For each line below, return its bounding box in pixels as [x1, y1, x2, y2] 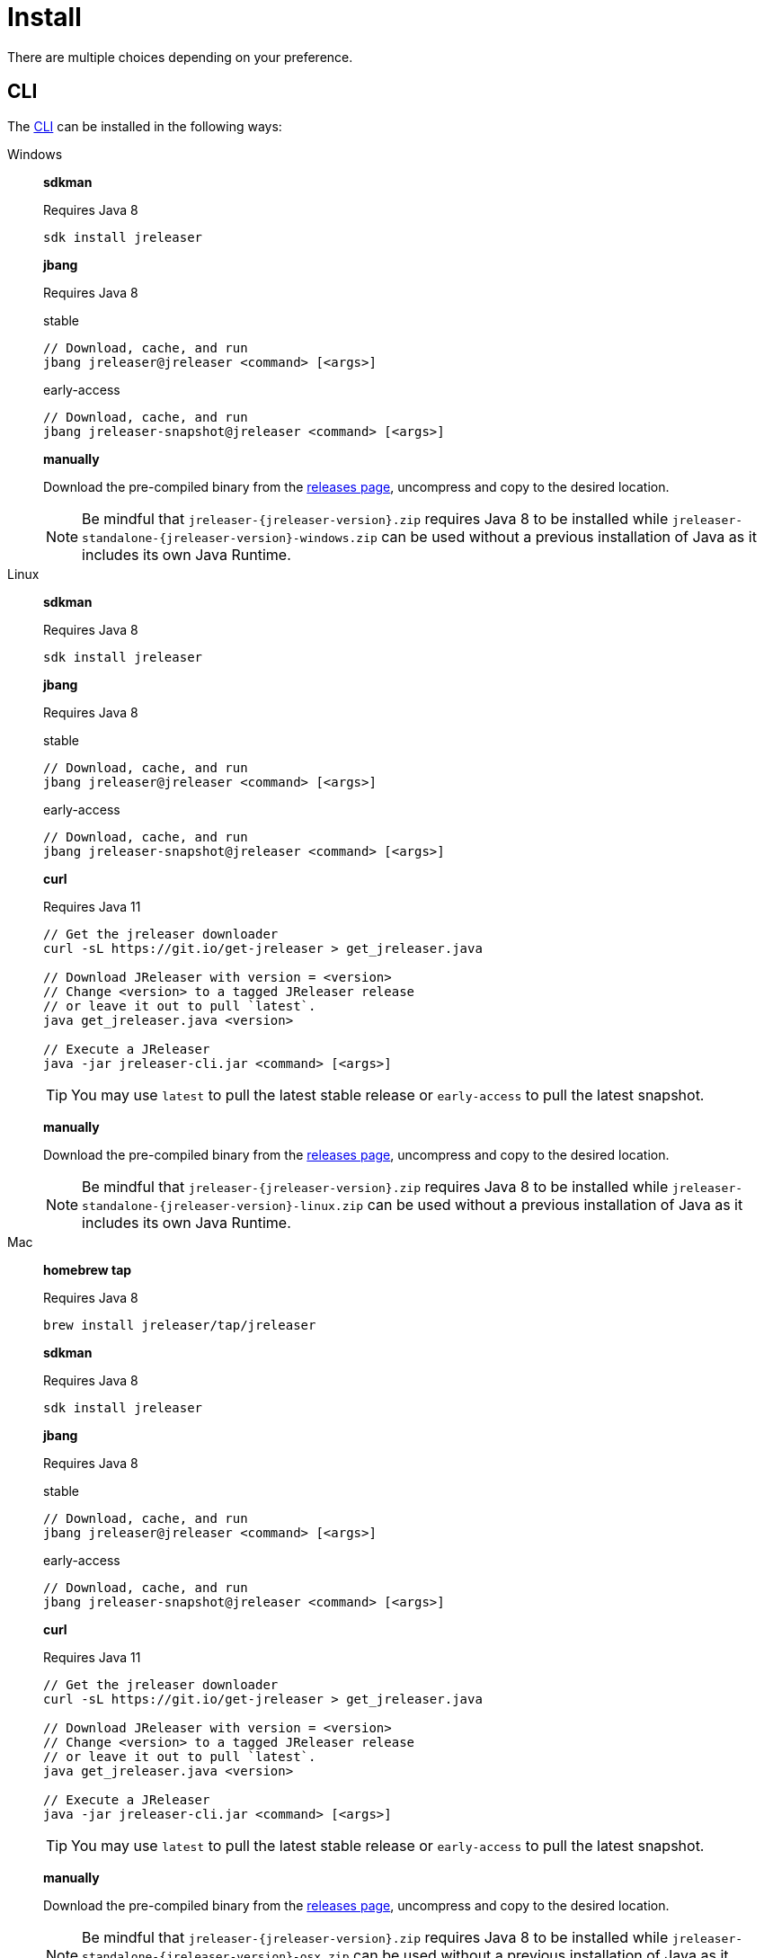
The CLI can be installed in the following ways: [7, 118, 282, 134]
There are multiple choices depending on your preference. [7, 49, 353, 65]
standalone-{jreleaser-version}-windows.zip [82, 530, 378, 545]
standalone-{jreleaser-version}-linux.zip [82, 1198, 364, 1213]
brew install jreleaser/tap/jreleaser [43, 1317, 316, 1332]
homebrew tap [43, 1261, 132, 1277]
